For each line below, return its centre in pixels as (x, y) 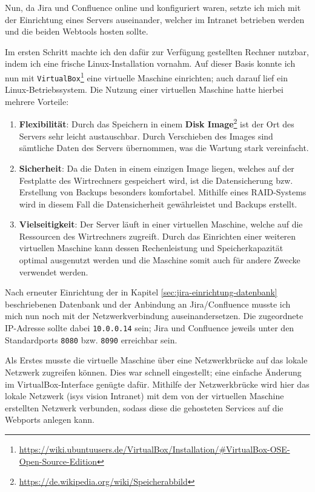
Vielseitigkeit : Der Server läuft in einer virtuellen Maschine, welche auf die (161, 224)
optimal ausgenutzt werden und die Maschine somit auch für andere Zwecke (160, 260)
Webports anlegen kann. (50, 420)
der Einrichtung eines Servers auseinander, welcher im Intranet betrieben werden (155, 19)
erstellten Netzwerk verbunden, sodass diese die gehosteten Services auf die (144, 407)
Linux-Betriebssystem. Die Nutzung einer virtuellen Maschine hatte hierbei (144, 89)
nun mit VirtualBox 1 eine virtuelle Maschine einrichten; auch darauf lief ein (146, 76)
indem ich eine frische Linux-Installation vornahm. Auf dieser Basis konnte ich (150, 63)
